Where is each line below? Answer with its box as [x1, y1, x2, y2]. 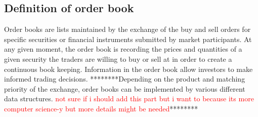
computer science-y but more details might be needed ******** [4, 103, 198, 113]
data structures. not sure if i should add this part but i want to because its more [4, 93, 254, 104]
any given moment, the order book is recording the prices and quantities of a [4, 44, 242, 54]
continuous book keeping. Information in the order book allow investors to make [4, 63, 253, 74]
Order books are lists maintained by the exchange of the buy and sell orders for [4, 24, 251, 34]
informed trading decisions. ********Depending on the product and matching [4, 73, 245, 84]
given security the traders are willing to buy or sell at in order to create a [4, 53, 232, 64]
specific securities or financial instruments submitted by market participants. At [4, 33, 252, 44]
